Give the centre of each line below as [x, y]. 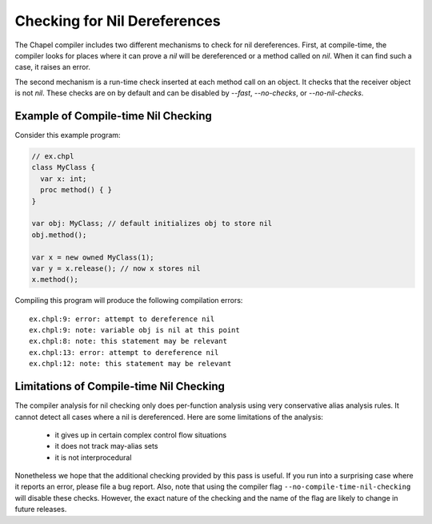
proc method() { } [76, 190]
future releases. [41, 510]
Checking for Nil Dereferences [118, 21]
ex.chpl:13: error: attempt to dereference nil [124, 352]
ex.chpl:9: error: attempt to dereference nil [122, 319]
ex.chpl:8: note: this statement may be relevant [128, 341]
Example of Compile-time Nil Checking [113, 116]
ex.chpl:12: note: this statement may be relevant [130, 364]
